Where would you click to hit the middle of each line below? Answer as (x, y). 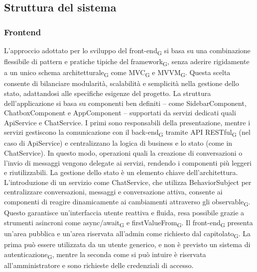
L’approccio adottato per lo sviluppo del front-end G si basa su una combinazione (127, 51)
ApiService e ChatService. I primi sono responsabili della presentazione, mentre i (127, 122)
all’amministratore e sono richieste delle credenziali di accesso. (99, 265)
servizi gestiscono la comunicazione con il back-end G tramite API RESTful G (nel (127, 133)
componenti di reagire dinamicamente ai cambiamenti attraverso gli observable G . (127, 202)
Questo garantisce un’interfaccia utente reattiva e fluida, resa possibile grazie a (124, 213)
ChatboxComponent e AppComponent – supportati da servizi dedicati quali (120, 113)
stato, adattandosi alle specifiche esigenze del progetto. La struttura (108, 93)
